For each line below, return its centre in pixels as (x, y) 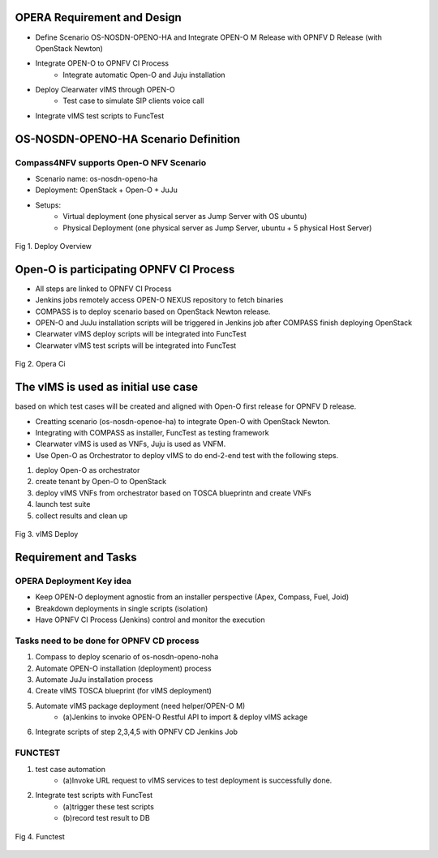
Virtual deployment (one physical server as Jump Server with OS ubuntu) (185, 217)
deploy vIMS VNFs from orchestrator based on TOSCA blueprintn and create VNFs (173, 493)
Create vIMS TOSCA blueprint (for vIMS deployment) (124, 691)
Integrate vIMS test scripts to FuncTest (100, 116)
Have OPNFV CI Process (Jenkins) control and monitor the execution (150, 620)
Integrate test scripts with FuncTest (94, 796)
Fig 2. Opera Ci (40, 364)
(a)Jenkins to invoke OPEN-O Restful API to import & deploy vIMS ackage (185, 717)
